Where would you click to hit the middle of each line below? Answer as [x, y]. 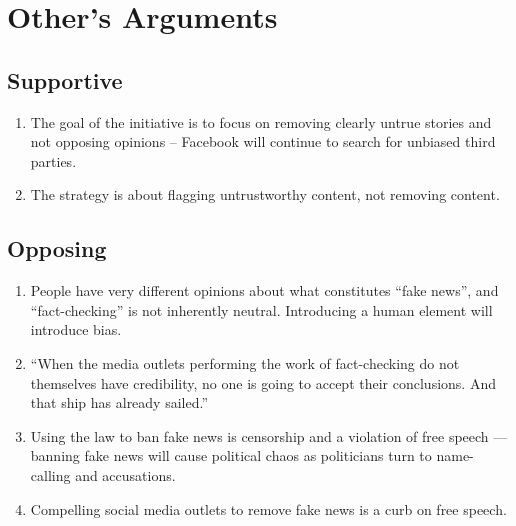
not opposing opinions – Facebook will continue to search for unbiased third [263, 141]
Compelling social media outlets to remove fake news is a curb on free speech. [268, 508]
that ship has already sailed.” [119, 402]
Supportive [65, 79]
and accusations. [125, 474]
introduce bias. [76, 329]
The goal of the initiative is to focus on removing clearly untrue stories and [261, 121]
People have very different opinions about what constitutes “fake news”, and [264, 290]
